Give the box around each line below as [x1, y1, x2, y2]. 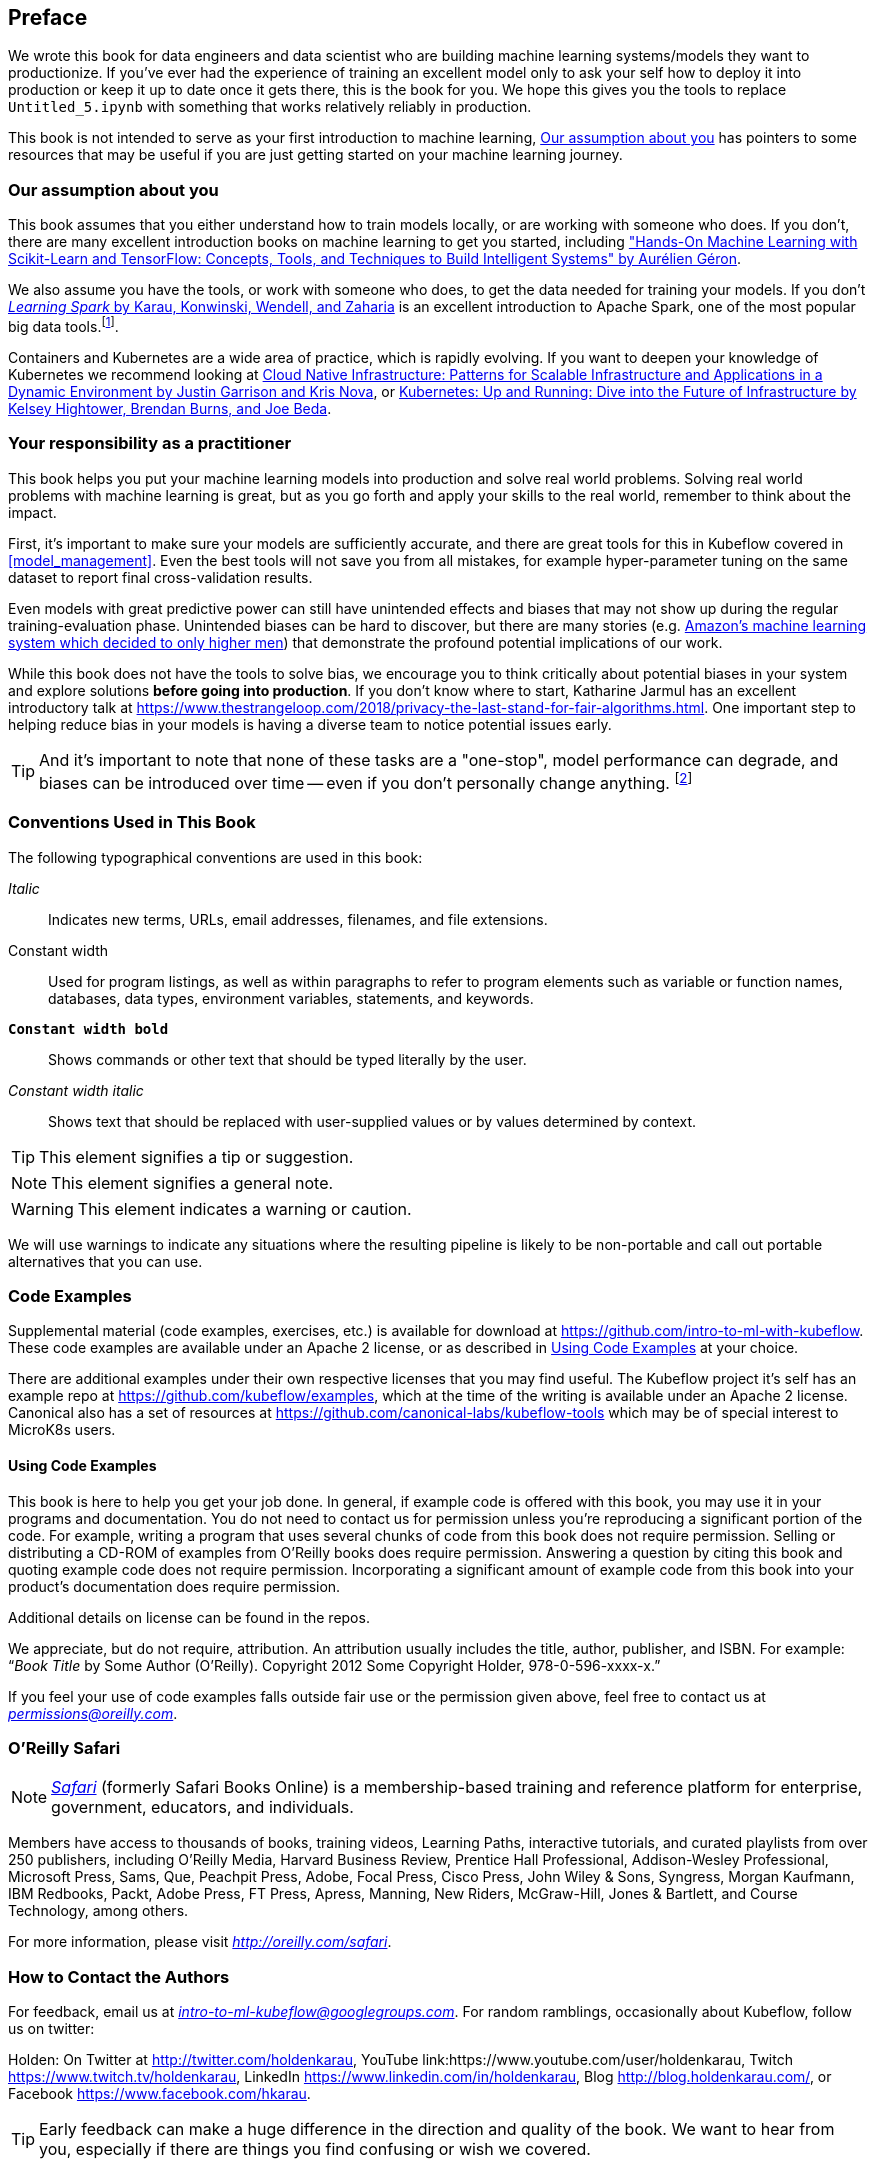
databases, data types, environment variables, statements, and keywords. [48, 989, 534, 1007]
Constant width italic [8, 1081, 144, 1099]
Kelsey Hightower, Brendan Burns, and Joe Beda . [8, 399, 332, 417]
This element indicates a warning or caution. [77, 1198, 412, 1219]
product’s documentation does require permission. [8, 1577, 341, 1595]
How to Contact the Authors [8, 1966, 230, 1987]
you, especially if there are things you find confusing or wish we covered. [39, 2139, 591, 2160]
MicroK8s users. [8, 1421, 116, 1439]
